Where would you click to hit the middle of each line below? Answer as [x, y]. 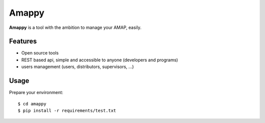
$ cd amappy [32, 104]
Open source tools [40, 53]
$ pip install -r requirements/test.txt [67, 111]
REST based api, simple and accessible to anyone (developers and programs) [100, 60]
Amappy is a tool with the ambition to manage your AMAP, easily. [75, 27]
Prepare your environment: [36, 93]
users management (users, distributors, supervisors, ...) [78, 67]
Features [23, 41]
